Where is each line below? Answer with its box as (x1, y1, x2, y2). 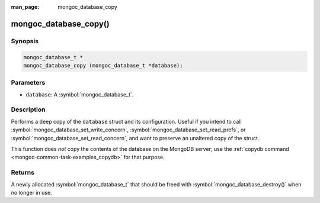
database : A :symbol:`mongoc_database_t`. (25, 91, 134, 98)
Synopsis (11, 37, 39, 45)
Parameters (11, 79, 46, 87)
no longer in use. (11, 189, 53, 196)
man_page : (11, 4, 40, 10)
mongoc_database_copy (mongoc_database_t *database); (23, 62, 183, 69)
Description (11, 105, 46, 114)
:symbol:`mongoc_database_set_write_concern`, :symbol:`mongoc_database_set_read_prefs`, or (11, 126, 246, 133)
